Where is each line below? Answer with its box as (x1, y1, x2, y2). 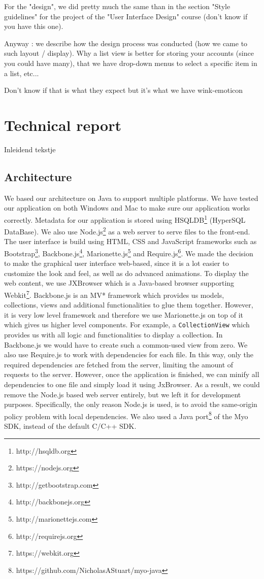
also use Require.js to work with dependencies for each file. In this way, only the (4, 349, 254, 360)
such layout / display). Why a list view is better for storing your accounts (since (4, 48, 254, 58)
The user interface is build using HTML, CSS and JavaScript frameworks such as (4, 236, 257, 247)
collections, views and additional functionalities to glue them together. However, (4, 299, 253, 310)
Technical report (4, 114, 121, 135)
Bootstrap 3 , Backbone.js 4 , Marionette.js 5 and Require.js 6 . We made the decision (4, 246, 253, 258)
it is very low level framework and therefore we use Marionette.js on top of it (4, 309, 243, 320)
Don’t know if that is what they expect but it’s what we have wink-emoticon (4, 85, 243, 95)
